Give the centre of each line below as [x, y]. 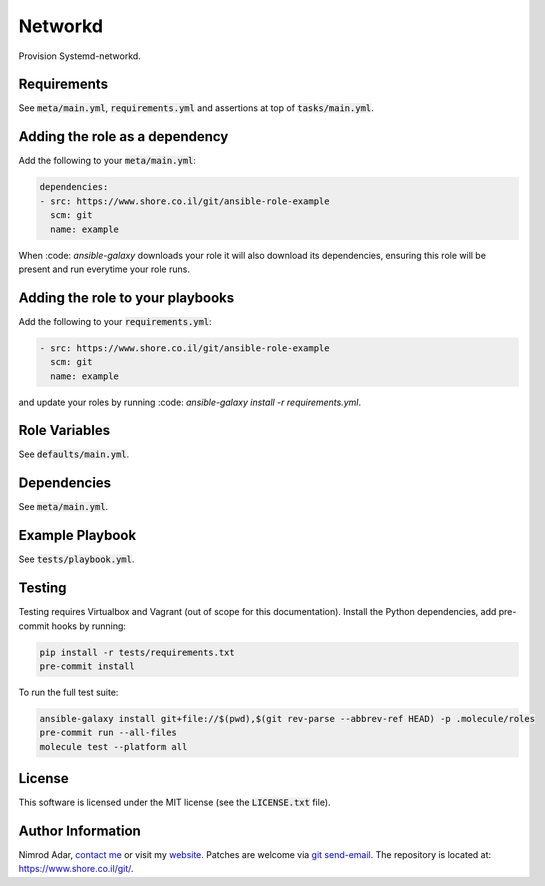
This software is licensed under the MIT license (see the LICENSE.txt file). [174, 802]
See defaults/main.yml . [74, 454]
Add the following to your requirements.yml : [115, 321]
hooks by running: [89, 626]
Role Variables [64, 430]
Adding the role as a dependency [123, 136]
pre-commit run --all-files [108, 733]
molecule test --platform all [113, 746]
